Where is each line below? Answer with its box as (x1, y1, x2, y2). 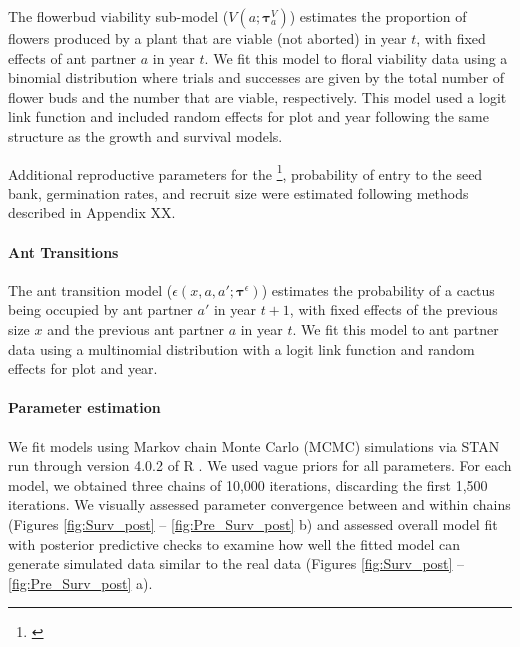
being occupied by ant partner (8, 299, 193, 320)
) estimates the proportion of (289, 6, 467, 26)
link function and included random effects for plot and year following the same (8, 106, 489, 127)
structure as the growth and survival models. (8, 125, 283, 146)
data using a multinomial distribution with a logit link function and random (8, 338, 475, 359)
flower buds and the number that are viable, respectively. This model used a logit (8, 86, 507, 107)
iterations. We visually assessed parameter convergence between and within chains (8, 494, 511, 515)
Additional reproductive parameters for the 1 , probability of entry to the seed (8, 160, 483, 184)
